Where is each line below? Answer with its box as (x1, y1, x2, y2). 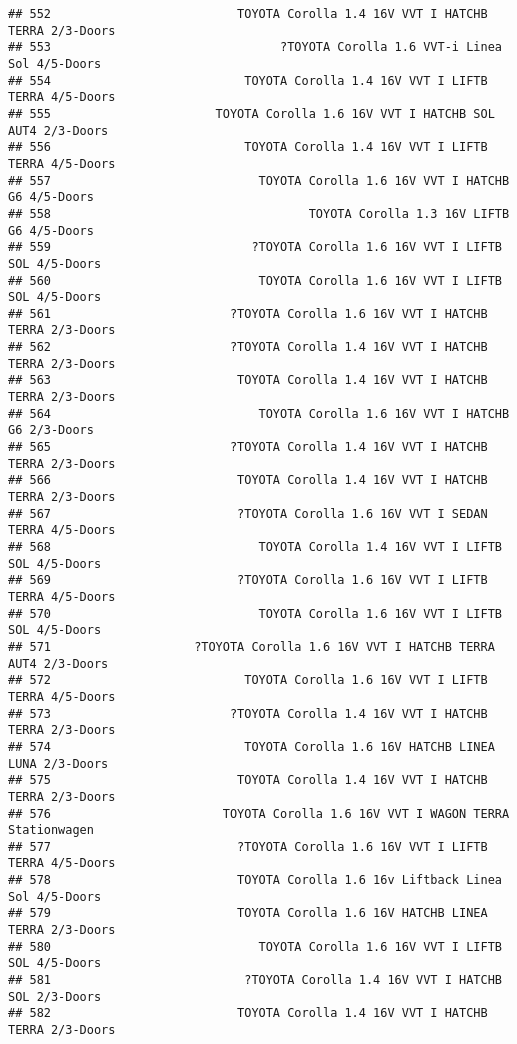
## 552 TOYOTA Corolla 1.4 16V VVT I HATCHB (8, 7, 488, 21)
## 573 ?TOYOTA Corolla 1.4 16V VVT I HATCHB (8, 706, 488, 721)
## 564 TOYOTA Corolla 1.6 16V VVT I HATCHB (8, 406, 510, 421)
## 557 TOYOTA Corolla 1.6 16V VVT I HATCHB (8, 173, 510, 188)
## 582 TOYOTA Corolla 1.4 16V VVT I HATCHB (8, 1006, 488, 1021)
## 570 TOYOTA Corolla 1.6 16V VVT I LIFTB (8, 606, 502, 621)
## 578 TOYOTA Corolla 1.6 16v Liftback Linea (8, 873, 502, 888)
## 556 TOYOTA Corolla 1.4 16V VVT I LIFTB (8, 140, 488, 155)
